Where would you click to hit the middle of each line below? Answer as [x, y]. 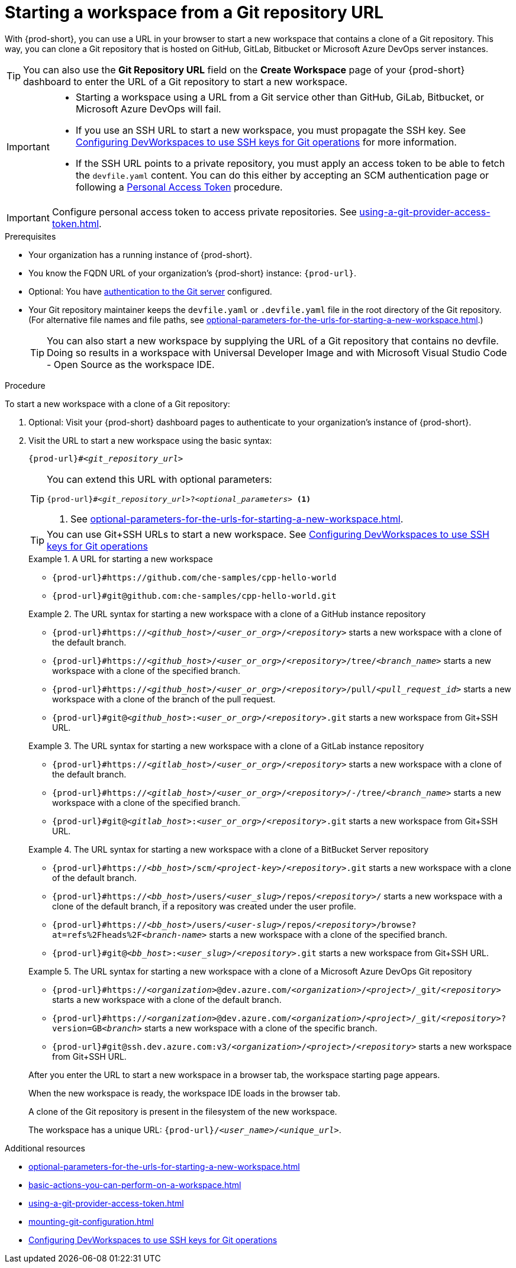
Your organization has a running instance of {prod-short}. [141, 254]
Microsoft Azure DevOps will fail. [148, 109]
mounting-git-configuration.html [91, 1221]
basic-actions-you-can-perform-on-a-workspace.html [135, 1185]
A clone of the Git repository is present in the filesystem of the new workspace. [183, 1111]
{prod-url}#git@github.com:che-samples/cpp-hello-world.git [194, 596]
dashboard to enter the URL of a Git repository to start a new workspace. [186, 81]
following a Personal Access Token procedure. [179, 187]
